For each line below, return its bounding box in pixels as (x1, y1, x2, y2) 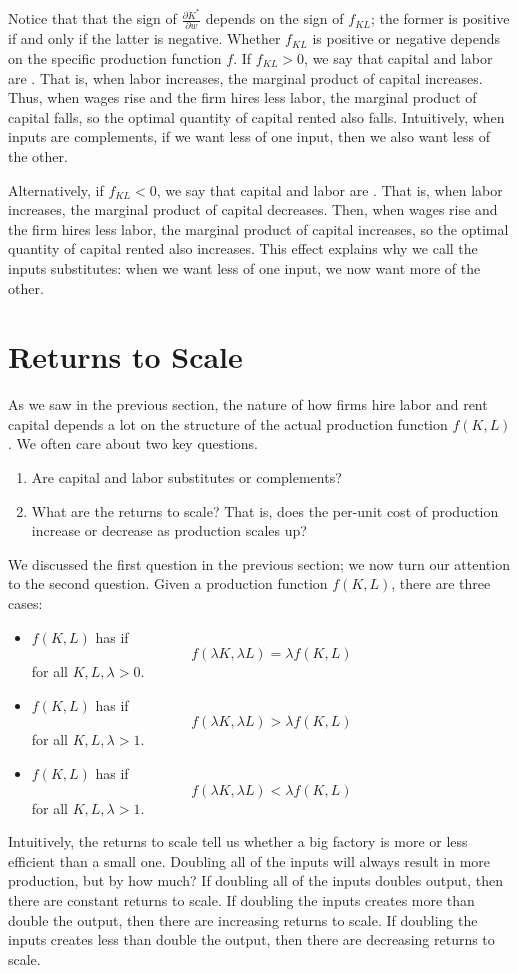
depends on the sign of (205, 8, 344, 29)
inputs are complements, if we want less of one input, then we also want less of (8, 126, 490, 147)
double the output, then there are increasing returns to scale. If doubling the (8, 909, 478, 930)
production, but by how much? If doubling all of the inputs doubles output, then (8, 870, 503, 891)
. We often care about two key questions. (8, 433, 258, 454)
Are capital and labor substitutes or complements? (31, 467, 342, 488)
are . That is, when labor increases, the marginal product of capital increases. (8, 67, 483, 88)
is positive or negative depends (312, 28, 501, 49)
